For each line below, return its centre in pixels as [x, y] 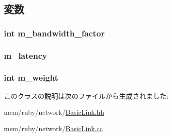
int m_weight [31, 77]
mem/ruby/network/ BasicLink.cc [53, 128]
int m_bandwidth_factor [55, 33]
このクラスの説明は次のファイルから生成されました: [86, 95]
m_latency [25, 55]
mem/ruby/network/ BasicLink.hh [54, 112]
